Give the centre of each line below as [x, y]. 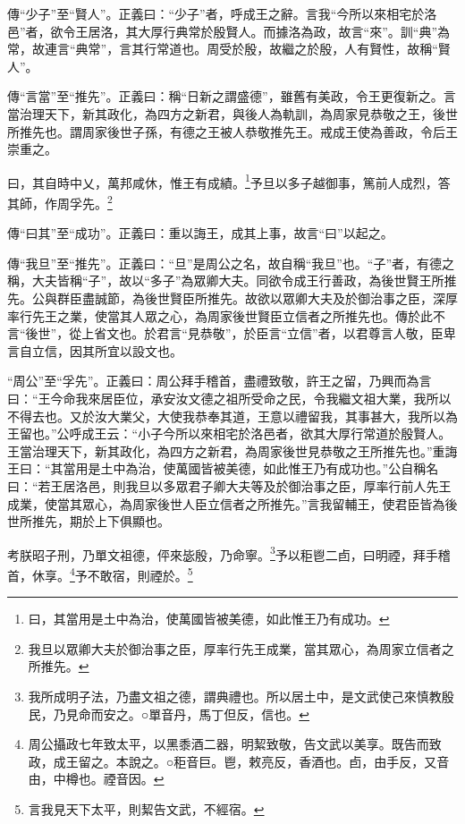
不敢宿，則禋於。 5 [140, 574]
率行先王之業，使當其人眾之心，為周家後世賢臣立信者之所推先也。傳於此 [220, 315]
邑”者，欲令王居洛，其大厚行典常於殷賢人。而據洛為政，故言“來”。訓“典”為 [229, 31]
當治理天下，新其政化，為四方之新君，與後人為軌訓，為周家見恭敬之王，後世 [232, 113]
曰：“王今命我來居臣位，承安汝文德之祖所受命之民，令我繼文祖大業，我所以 [229, 398]
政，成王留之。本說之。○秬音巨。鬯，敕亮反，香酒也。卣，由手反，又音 [239, 761]
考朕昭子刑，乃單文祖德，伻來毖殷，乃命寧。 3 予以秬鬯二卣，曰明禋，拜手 [223, 553]
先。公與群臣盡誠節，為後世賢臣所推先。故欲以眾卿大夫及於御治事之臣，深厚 [232, 298]
